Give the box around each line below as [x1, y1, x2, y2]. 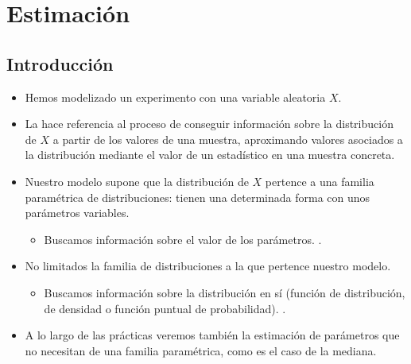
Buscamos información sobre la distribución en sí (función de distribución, [44, 284, 405, 300]
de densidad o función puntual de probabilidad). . [44, 300, 286, 316]
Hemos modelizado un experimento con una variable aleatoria [25, 88, 326, 105]
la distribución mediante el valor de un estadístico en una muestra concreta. [25, 146, 395, 163]
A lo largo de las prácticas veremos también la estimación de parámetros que [25, 327, 400, 343]
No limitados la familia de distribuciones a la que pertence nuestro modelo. [25, 258, 391, 274]
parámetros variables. [25, 204, 130, 221]
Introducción [6, 51, 114, 76]
